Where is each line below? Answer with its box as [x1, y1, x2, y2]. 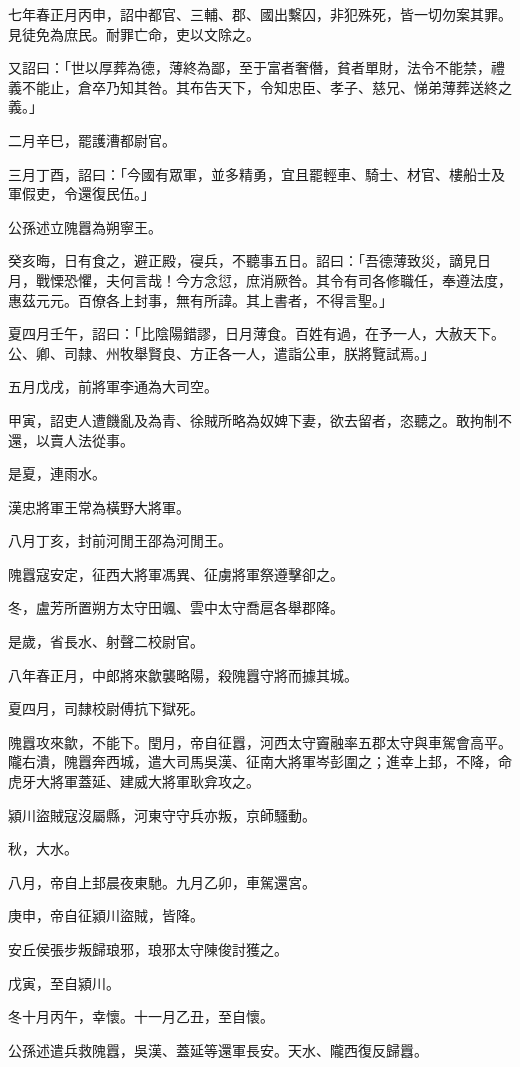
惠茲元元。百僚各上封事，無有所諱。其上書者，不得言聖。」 [8, 289, 393, 310]
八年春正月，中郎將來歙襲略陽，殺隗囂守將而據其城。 [8, 664, 358, 685]
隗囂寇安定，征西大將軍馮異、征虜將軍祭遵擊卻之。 [8, 563, 344, 584]
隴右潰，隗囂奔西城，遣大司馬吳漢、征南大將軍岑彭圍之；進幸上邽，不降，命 [8, 751, 512, 772]
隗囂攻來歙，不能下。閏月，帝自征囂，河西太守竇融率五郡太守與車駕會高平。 [8, 731, 512, 752]
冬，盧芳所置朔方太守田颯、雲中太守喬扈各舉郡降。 [8, 597, 344, 618]
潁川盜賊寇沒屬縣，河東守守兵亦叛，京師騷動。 [8, 804, 316, 825]
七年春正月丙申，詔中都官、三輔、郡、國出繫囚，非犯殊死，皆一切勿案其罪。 [8, 4, 512, 24]
